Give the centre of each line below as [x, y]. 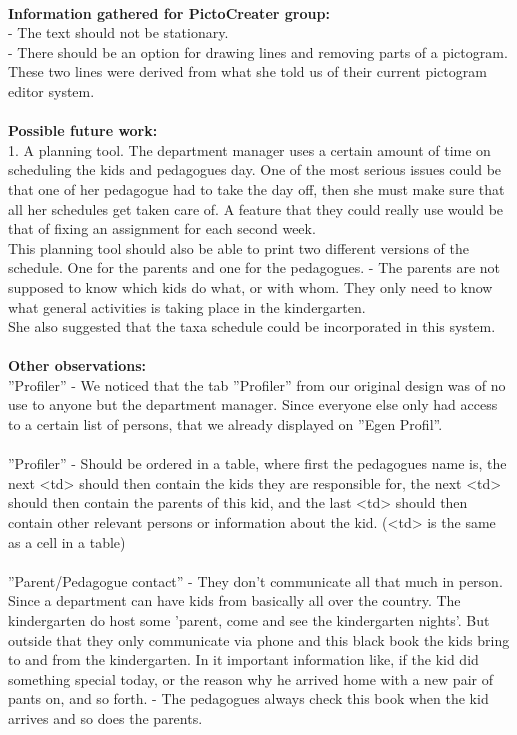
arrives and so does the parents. [105, 717]
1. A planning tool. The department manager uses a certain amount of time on [249, 149]
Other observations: [77, 365]
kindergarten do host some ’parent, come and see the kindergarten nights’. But [249, 620]
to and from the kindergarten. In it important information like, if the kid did [243, 659]
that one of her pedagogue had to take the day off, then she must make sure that [256, 188]
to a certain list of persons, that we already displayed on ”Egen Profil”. [225, 424]
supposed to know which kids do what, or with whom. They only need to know [250, 286]
